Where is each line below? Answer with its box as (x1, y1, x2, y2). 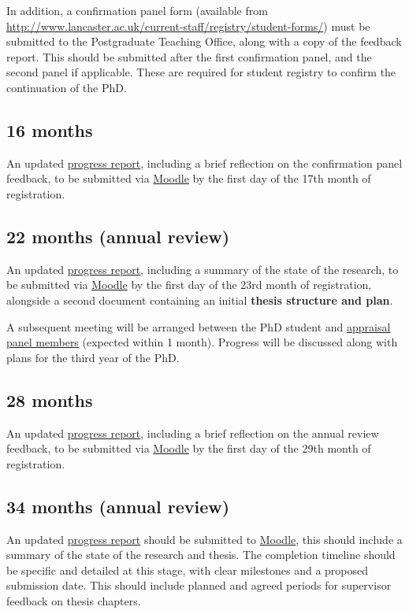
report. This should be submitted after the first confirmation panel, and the (6, 48, 372, 65)
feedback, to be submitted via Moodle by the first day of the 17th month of (6, 170, 371, 187)
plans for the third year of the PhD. (6, 349, 180, 365)
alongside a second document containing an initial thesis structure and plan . (6, 291, 393, 308)
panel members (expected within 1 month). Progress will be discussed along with (6, 334, 398, 350)
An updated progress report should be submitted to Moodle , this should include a (6, 531, 403, 547)
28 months (6, 387, 93, 412)
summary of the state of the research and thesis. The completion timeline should (6, 546, 396, 563)
